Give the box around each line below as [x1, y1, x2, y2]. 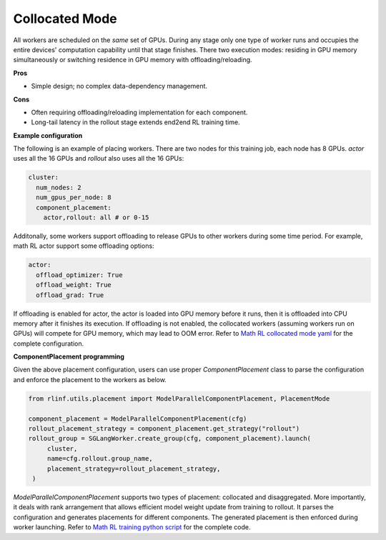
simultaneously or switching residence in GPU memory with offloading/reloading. [13, 56, 253, 64]
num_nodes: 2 [36, 183, 81, 191]
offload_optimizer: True [36, 271, 123, 279]
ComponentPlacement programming [13, 352, 125, 361]
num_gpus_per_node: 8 [36, 194, 112, 201]
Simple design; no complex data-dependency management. [31, 82, 207, 91]
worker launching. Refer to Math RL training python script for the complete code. [13, 523, 251, 531]
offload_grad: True [36, 291, 104, 299]
